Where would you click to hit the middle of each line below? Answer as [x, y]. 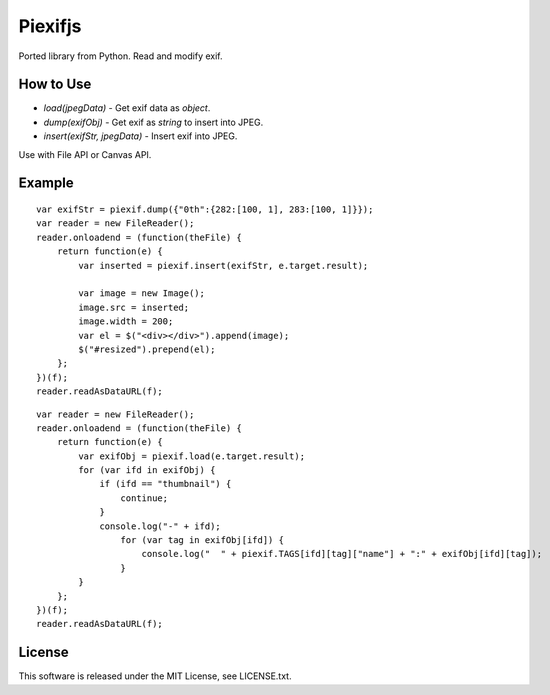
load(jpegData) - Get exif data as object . [127, 108]
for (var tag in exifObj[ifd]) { [202, 540]
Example [46, 183]
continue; [144, 498]
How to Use [55, 84]
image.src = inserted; [134, 307]
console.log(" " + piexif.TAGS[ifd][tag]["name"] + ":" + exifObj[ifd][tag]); [342, 554]
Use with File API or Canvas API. [85, 154]
